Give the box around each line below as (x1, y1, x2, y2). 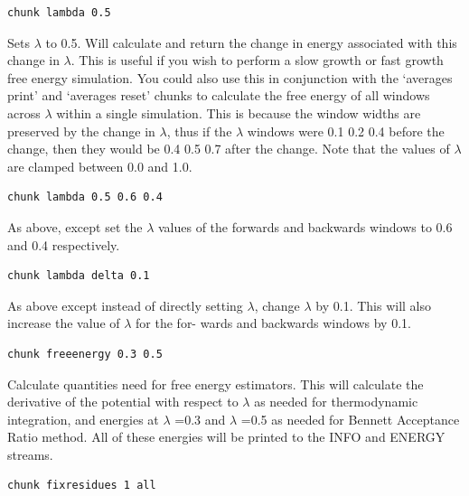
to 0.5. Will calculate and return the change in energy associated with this (45, 33, 457, 51)
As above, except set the (7, 217, 143, 236)
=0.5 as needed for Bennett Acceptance (240, 409, 460, 428)
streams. (7, 445, 53, 463)
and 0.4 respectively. (7, 235, 120, 254)
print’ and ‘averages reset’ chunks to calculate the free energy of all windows (7, 86, 430, 105)
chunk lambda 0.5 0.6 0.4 (7, 191, 163, 204)
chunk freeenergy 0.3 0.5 (7, 347, 163, 360)
